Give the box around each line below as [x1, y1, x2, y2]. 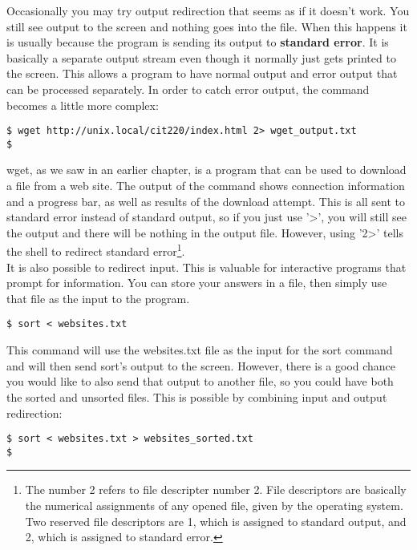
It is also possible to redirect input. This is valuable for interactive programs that [6, 258, 407, 275]
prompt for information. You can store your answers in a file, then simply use [6, 274, 387, 291]
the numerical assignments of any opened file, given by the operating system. [25, 497, 403, 513]
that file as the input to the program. [6, 289, 190, 306]
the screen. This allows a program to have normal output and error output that [6, 65, 398, 82]
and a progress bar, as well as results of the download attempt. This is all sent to [6, 192, 406, 209]
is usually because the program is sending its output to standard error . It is [6, 34, 389, 51]
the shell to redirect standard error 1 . [6, 241, 185, 260]
